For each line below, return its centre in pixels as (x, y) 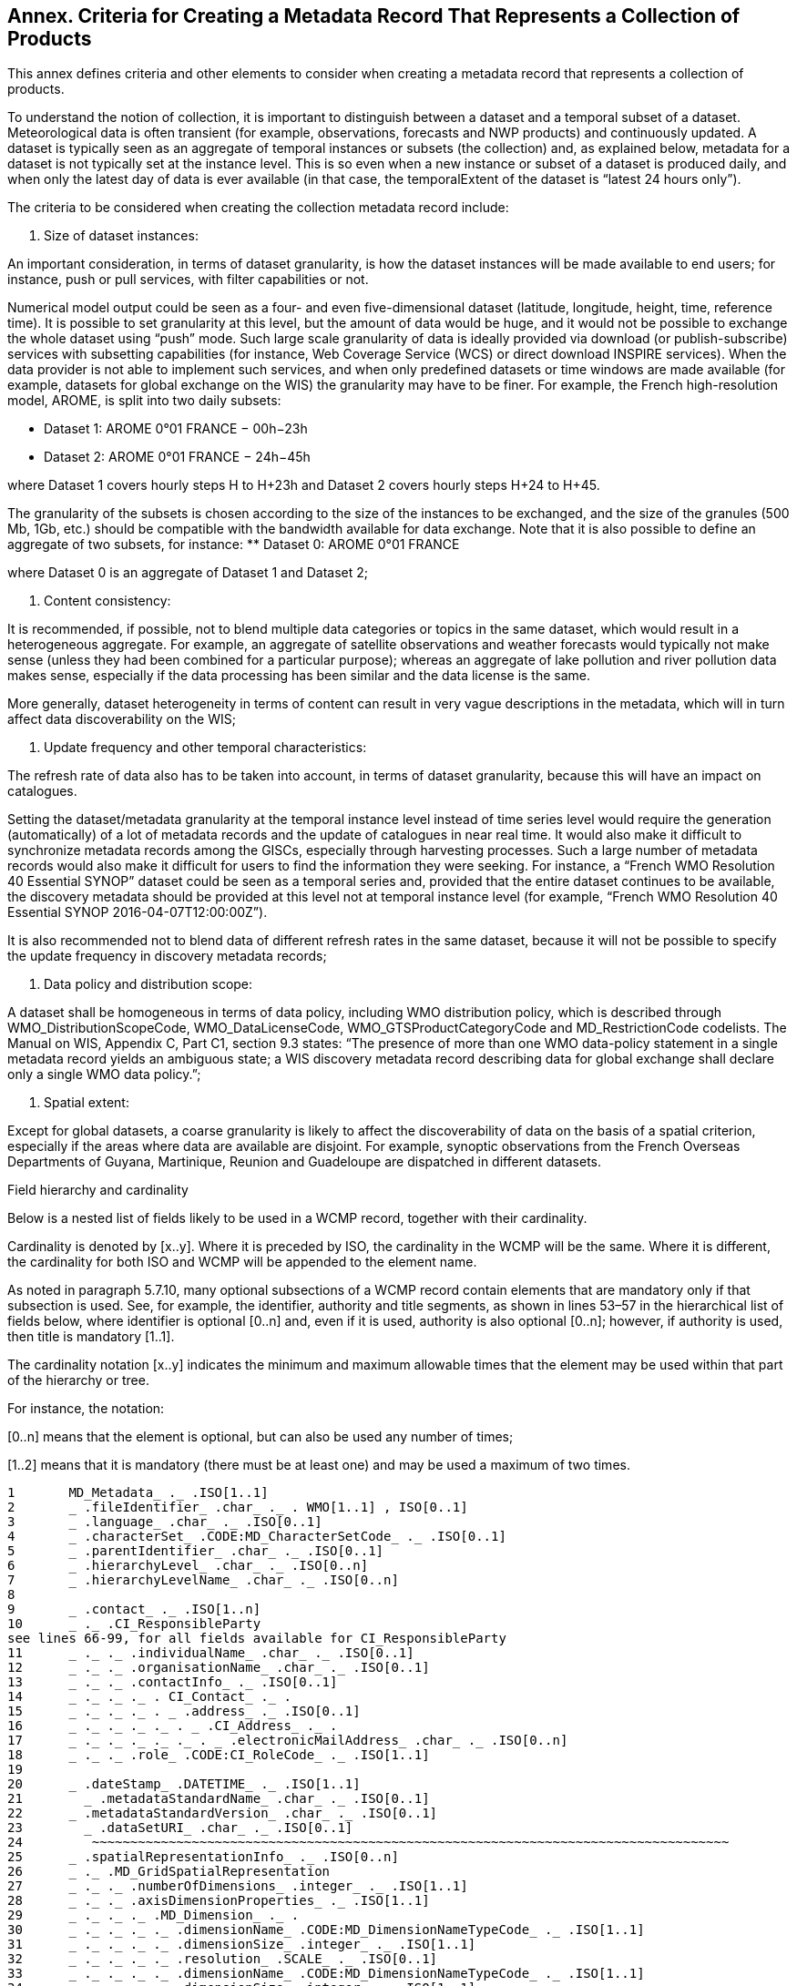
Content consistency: (107, 601)
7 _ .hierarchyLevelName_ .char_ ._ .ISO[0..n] (203, 1580)
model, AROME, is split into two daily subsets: (144, 401)
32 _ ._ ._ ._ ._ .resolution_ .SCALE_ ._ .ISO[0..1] (223, 1959)
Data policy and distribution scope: (148, 984)
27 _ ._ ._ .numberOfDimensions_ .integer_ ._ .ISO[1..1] (238, 1886)
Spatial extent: (87, 1103)
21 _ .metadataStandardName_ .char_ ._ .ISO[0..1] (219, 1799)
